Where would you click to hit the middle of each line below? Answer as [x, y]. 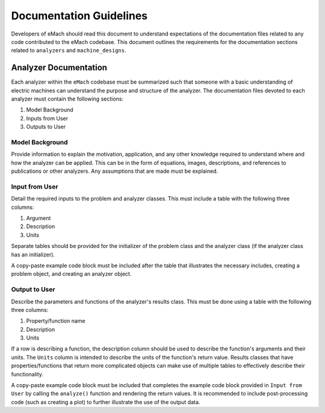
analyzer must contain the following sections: [67, 99]
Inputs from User [47, 118]
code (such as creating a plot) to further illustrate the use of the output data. [106, 402]
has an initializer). [33, 254]
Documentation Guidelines [79, 16]
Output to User [33, 290]
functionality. [27, 374]
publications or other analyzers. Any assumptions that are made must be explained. [115, 171]
